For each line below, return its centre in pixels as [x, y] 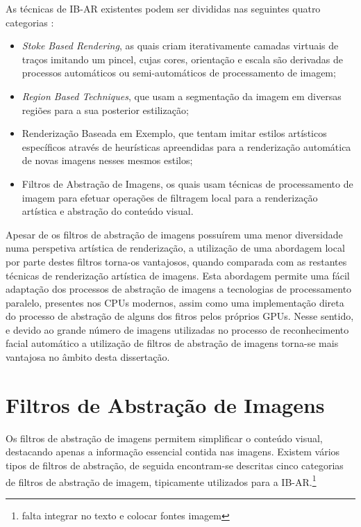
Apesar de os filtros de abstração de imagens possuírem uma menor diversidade [174, 234]
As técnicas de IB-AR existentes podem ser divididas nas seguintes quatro [163, 8]
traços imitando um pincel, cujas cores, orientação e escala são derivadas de [182, 59]
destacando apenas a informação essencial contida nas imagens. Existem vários [173, 452]
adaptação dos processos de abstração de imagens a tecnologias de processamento [179, 289]
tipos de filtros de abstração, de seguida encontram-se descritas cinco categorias [175, 465]
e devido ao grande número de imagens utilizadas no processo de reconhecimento [177, 329]
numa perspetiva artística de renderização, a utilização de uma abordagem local [175, 248]
